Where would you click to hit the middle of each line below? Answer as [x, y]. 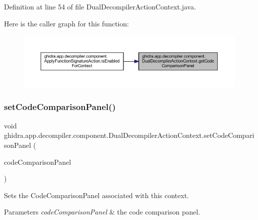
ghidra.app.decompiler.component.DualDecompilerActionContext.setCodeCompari [129, 135]
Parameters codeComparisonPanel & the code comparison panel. [102, 212]
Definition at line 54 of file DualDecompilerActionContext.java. [100, 6]
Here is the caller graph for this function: [67, 23]
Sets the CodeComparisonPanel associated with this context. [96, 195]
